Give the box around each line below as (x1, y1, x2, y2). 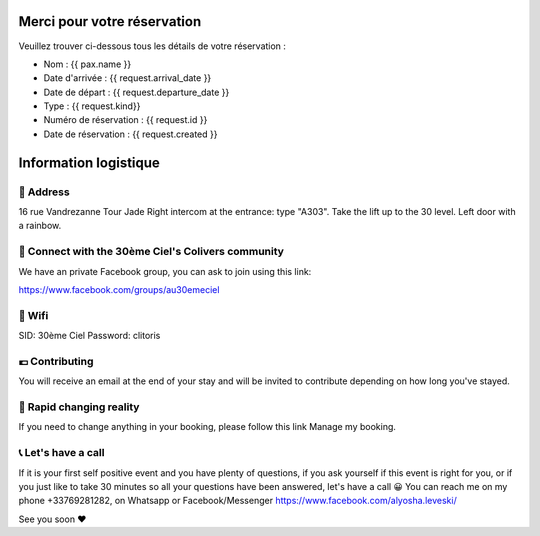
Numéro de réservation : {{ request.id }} (43, 114, 208, 126)
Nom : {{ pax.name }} (43, 58, 132, 70)
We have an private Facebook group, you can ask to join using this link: (18, 265, 312, 277)
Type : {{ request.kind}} (43, 100, 141, 112)
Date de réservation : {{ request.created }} (43, 128, 218, 140)
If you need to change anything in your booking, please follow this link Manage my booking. (18, 421, 397, 433)
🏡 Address (18, 185, 70, 199)
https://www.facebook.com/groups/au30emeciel (18, 283, 220, 295)
